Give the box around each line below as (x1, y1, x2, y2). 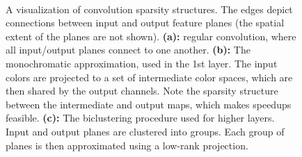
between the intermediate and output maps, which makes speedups (6, 97, 292, 111)
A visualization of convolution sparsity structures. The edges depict (6, 1, 293, 16)
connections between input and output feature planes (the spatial (6, 15, 285, 30)
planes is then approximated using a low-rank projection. (6, 138, 248, 152)
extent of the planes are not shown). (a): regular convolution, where (6, 28, 296, 43)
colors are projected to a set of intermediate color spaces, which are (6, 69, 293, 84)
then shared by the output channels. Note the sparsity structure (6, 83, 278, 98)
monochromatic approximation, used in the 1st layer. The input (6, 56, 278, 70)
